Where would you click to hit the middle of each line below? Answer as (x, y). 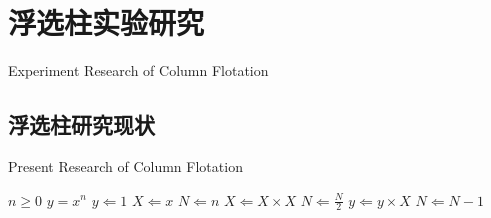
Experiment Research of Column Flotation (138, 70)
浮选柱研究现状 (81, 124)
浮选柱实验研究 (106, 22)
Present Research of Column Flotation (125, 165)
